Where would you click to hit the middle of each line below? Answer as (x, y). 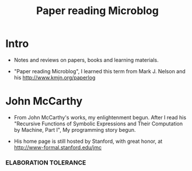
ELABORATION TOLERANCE (46, 162)
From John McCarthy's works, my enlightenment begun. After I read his (100, 117)
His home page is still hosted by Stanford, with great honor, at (88, 141)
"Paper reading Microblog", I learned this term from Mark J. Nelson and (100, 71)
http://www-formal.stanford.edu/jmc (58, 147)
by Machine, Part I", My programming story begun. (75, 129)
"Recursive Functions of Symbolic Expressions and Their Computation (98, 124)
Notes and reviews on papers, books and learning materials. (86, 60)
